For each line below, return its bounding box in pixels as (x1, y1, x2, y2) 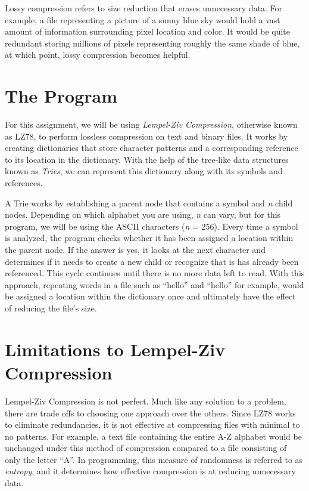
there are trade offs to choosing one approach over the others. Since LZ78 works (5, 406, 296, 419)
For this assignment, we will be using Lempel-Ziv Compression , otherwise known (5, 118, 298, 131)
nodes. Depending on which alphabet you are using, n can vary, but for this (5, 208, 281, 221)
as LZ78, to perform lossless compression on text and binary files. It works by (5, 129, 288, 142)
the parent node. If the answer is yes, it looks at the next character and (5, 243, 266, 256)
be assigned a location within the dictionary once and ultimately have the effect (5, 290, 296, 302)
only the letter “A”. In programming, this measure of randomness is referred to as (5, 453, 303, 465)
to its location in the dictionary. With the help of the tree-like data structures (5, 153, 289, 165)
